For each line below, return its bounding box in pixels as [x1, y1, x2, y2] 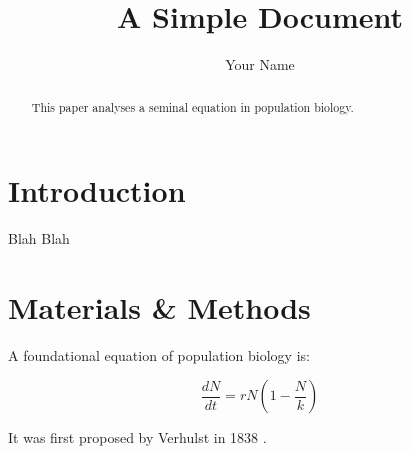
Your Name [225, 54, 295, 75]
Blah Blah [8, 228, 70, 249]
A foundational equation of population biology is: [8, 344, 310, 365]
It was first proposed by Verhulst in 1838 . [8, 427, 267, 448]
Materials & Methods [8, 286, 311, 327]
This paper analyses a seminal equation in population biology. [31, 98, 354, 115]
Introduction [8, 170, 186, 211]
